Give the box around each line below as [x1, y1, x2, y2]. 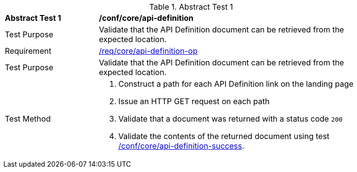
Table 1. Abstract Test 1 [149, 2, 233, 12]
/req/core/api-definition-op [99, 46, 198, 56]
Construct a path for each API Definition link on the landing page [118, 79, 354, 89]
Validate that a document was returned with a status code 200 [118, 114, 343, 124]
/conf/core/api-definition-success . [118, 141, 244, 151]
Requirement [5, 46, 51, 56]
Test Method [5, 114, 51, 124]
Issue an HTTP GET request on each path [118, 96, 270, 106]
